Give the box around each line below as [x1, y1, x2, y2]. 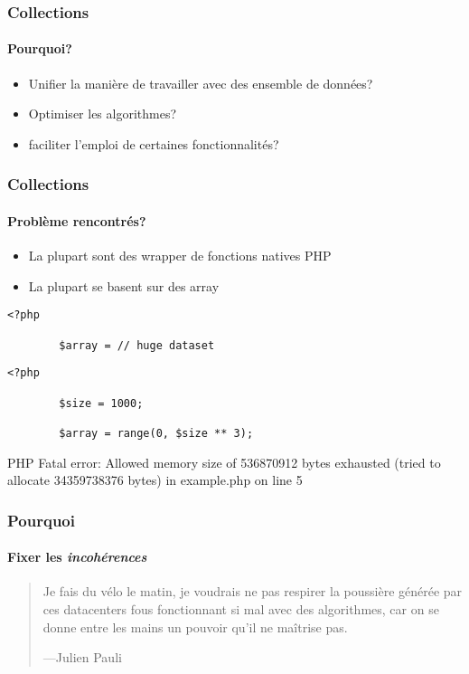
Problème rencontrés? [7, 211, 146, 230]
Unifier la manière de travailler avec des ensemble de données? [28, 73, 373, 92]
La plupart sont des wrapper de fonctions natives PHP [28, 246, 332, 265]
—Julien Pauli [42, 648, 122, 667]
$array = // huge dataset [59, 338, 215, 352]
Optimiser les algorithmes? [28, 104, 177, 123]
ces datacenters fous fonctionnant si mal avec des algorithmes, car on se [42, 599, 439, 618]
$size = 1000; [59, 396, 144, 410]
